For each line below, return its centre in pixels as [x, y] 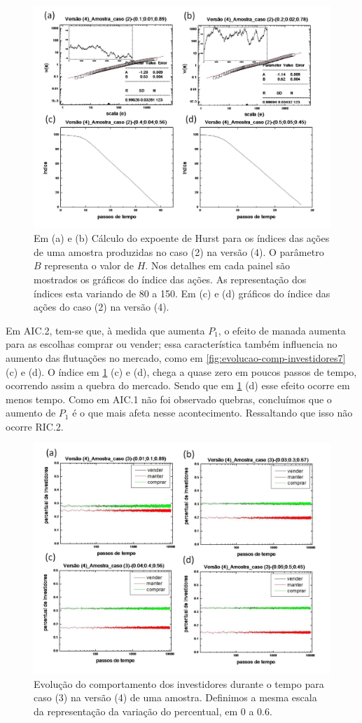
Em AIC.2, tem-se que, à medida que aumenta [105, 330]
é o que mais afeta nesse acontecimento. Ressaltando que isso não [213, 413]
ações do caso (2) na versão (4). [102, 307]
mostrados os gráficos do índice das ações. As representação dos [170, 279]
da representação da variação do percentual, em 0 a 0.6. [153, 711]
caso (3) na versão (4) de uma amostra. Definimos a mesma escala [175, 697]
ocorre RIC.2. [35, 426]
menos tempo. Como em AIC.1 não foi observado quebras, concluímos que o [169, 399]
